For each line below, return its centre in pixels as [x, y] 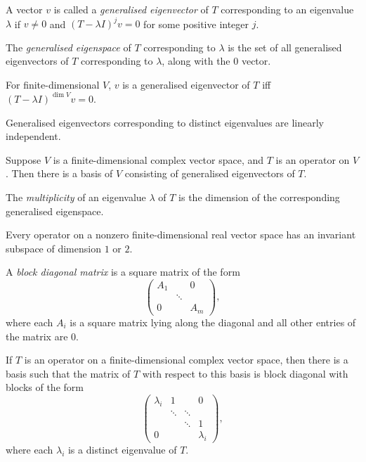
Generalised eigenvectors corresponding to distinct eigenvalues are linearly [165, 122]
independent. [33, 136]
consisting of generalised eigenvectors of [210, 173]
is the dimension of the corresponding [259, 197]
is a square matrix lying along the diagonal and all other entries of [213, 322]
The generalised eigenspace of [68, 47]
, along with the [196, 61]
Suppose [24, 159]
